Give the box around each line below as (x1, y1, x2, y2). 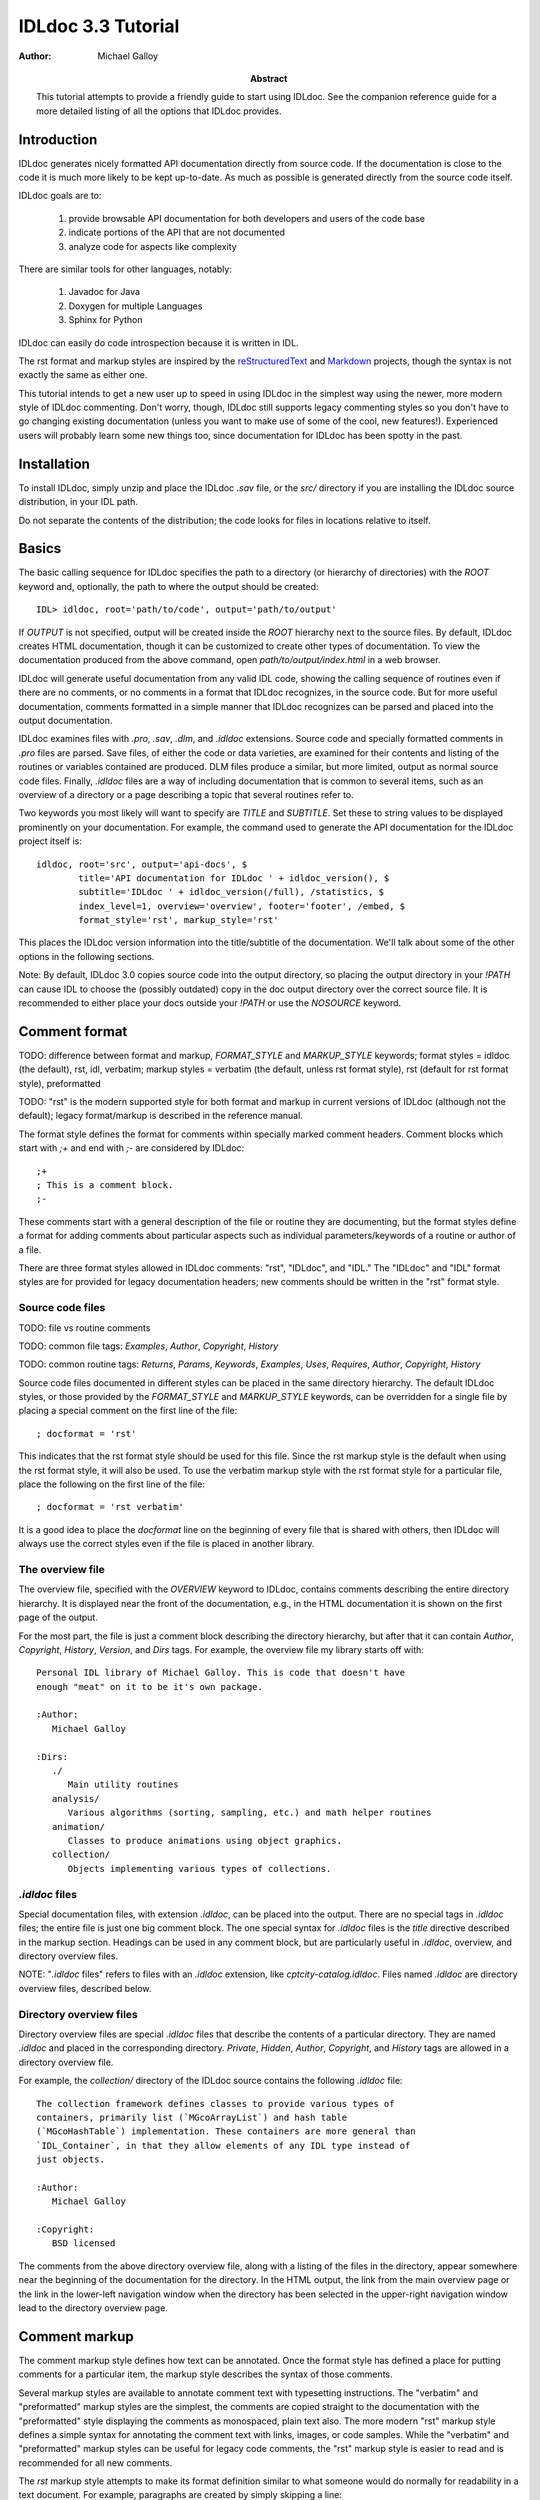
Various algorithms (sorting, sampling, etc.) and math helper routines (67, 1807, 432, 1819)
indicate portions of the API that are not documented (68, 226, 285, 239)
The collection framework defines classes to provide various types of (36, 2098, 395, 2109)
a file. (18, 1243, 42, 1255)
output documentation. (18, 714, 113, 726)
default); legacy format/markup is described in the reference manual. (18, 1110, 304, 1122)
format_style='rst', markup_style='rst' (78, 915, 279, 926)
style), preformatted (18, 1077, 101, 1089)
